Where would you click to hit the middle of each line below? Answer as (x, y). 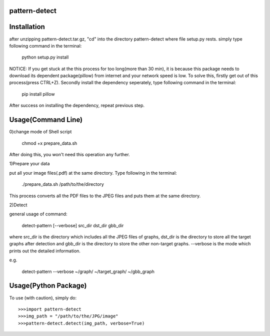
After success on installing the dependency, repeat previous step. (77, 106)
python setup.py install (45, 57)
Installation (27, 27)
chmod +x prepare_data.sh (49, 143)
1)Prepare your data (29, 164)
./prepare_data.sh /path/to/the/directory (63, 184)
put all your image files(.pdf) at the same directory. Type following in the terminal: (93, 173)
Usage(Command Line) (46, 120)
